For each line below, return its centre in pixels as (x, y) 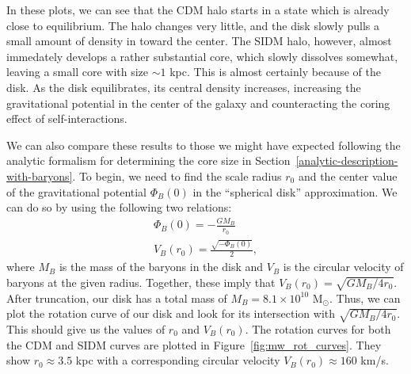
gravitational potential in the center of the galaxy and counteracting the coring (198, 103)
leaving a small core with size (78, 72)
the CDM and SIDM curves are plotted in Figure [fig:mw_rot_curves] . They (194, 344)
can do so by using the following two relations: (119, 207)
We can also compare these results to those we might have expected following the (204, 145)
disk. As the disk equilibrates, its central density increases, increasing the (184, 87)
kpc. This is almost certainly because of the (275, 72)
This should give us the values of (86, 328)
